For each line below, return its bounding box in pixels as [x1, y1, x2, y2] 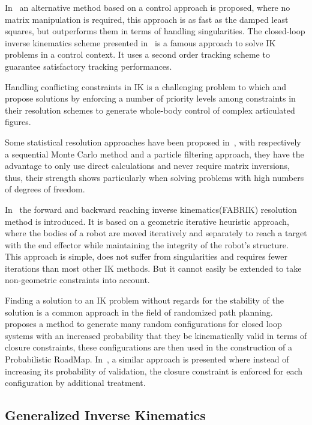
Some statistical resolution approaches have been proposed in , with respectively [5, 135, 301, 148]
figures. [5, 115, 31, 128]
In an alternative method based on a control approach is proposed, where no [5, 1, 290, 13]
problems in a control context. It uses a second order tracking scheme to [5, 48, 270, 61]
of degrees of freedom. [5, 183, 85, 195]
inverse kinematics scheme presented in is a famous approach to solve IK [5, 36, 276, 49]
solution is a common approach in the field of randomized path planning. [5, 305, 273, 318]
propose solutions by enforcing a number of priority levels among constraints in [5, 92, 296, 105]
